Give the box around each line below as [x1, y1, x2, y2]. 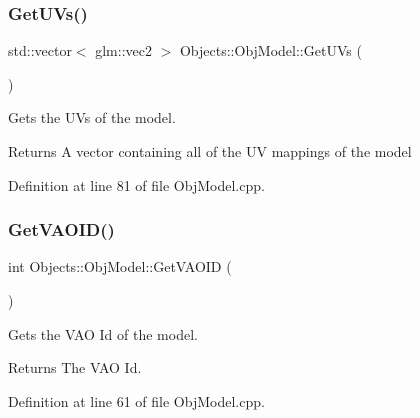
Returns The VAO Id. [8, 357, 142, 378]
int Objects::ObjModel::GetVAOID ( [8, 256, 232, 277]
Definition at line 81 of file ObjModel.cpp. [8, 174, 265, 195]
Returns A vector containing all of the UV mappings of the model [8, 141, 412, 161]
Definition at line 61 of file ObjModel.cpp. [8, 390, 265, 411]
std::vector [8, 40, 72, 61]
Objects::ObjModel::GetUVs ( [179, 40, 362, 61]
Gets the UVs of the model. [8, 107, 176, 128]
